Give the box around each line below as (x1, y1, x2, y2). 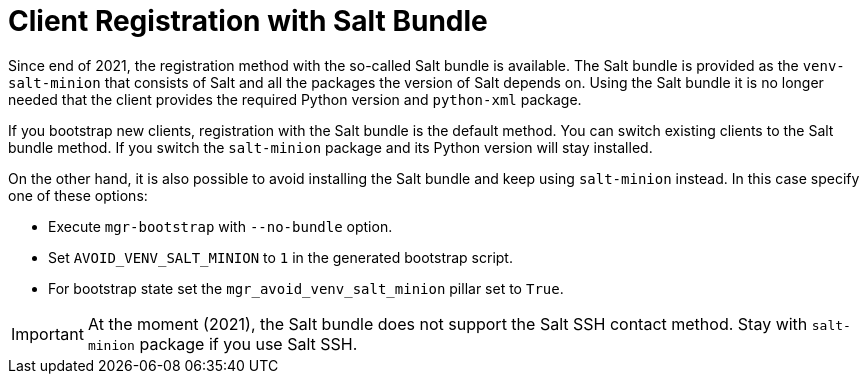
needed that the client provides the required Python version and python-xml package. (8, 90, 582, 108)
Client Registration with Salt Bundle (8, 4, 488, 38)
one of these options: (8, 186, 148, 204)
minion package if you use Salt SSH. (87, 333, 358, 354)
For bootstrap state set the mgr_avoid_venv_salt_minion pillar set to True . (48, 279, 564, 297)
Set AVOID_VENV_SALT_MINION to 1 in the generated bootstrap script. (48, 248, 513, 266)
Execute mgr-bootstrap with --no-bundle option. (48, 217, 393, 235)
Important (11, 323, 84, 344)
